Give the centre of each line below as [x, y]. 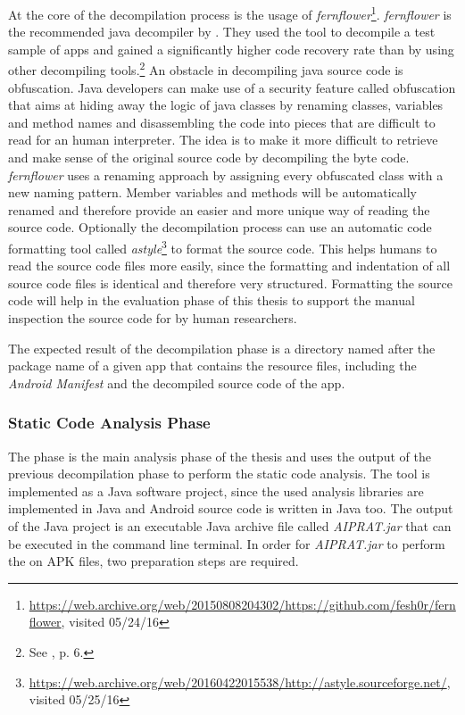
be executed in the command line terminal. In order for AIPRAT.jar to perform [227, 543]
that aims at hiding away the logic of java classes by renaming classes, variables [226, 105]
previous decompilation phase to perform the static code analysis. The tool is [219, 474]
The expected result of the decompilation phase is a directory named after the [222, 348]
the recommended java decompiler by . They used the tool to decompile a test [222, 32]
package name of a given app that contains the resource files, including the [212, 366]
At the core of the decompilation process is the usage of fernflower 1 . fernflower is [230, 13]
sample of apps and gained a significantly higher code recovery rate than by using [231, 49]
